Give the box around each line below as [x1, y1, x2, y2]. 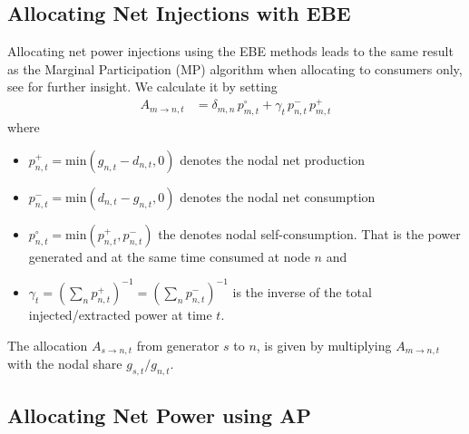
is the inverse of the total [232, 282, 372, 301]
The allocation [7, 335, 88, 354]
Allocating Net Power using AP [7, 401, 311, 429]
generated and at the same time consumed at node [28, 246, 310, 265]
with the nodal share [7, 353, 122, 372]
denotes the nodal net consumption [180, 187, 376, 206]
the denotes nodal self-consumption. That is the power [158, 224, 461, 243]
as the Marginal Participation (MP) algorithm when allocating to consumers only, [7, 59, 463, 78]
